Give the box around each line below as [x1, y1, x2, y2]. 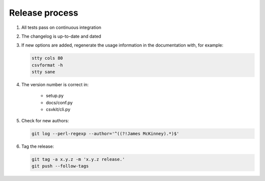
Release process [9, 7, 79, 18]
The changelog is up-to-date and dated [21, 33, 102, 39]
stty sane [31, 69, 55, 75]
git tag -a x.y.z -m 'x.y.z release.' [31, 157, 125, 162]
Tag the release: [21, 143, 54, 149]
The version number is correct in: [21, 82, 89, 88]
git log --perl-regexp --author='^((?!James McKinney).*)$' [31, 131, 180, 136]
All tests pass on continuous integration [21, 24, 102, 30]
